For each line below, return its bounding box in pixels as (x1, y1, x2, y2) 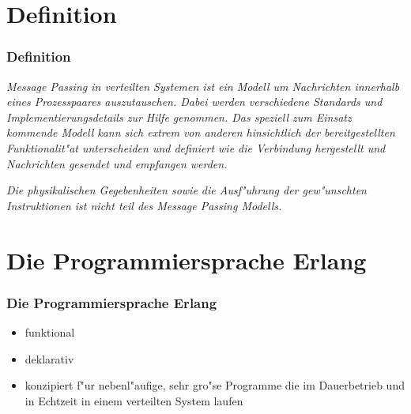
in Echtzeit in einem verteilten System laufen (25, 392, 243, 408)
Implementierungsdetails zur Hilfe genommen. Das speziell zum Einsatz (6, 108, 352, 125)
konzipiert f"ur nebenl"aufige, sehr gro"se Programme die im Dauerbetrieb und (25, 377, 405, 393)
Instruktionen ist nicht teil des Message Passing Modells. (6, 197, 282, 213)
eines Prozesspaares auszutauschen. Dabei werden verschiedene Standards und (6, 93, 383, 110)
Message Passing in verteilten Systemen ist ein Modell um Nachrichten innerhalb (6, 77, 400, 94)
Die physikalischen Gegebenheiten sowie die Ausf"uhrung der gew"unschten (6, 182, 367, 198)
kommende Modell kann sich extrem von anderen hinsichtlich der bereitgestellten (6, 124, 395, 141)
